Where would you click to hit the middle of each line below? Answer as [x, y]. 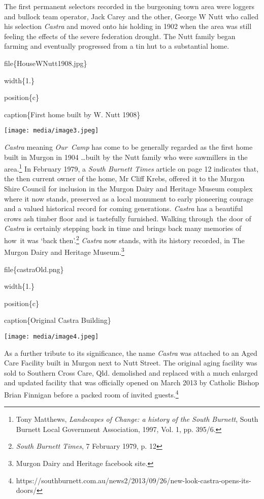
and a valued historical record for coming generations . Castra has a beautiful [124, 208]
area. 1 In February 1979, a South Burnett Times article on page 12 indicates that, [131, 168]
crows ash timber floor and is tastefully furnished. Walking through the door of [128, 218]
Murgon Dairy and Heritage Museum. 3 [64, 251]
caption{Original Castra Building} [58, 320]
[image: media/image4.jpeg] [52, 336]
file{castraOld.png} [34, 269]
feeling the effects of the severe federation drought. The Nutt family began [120, 36]
